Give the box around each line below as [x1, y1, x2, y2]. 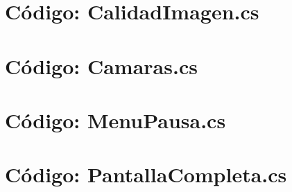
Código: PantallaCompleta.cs [5, 160, 287, 189]
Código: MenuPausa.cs [5, 105, 226, 134]
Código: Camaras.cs [5, 51, 198, 80]
